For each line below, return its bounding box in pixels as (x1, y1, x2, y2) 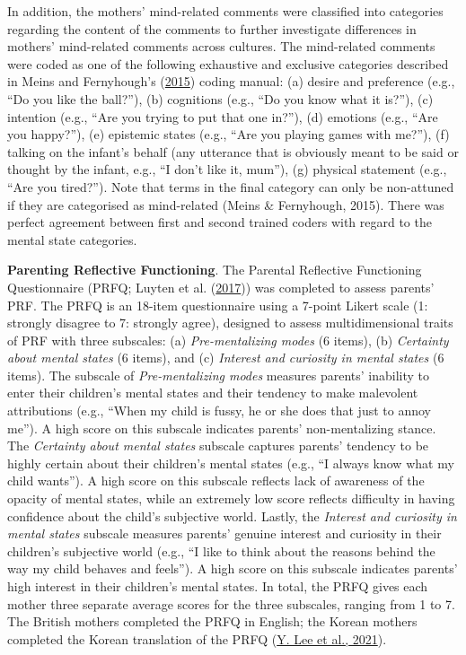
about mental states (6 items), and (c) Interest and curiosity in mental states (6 (7, 348, 444, 367)
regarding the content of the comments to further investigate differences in (7, 19, 417, 38)
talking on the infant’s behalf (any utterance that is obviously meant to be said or (7, 142, 459, 161)
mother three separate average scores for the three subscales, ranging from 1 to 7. (7, 594, 455, 613)
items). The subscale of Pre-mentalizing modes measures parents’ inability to (7, 365, 429, 384)
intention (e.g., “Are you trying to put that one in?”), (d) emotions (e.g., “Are (7, 107, 438, 126)
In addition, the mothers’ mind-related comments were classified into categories (7, 2, 444, 20)
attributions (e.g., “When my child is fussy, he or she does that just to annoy (7, 401, 431, 420)
